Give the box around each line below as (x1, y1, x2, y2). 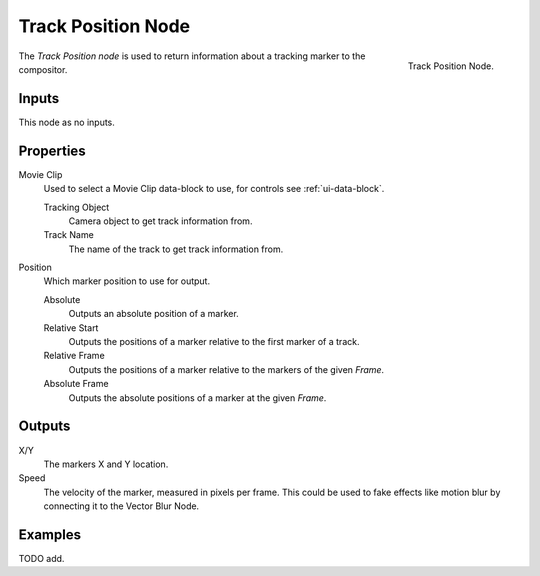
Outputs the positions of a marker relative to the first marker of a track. (68, 336, 360, 348)
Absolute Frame (43, 378, 109, 390)
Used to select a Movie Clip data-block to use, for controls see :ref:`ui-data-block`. (43, 183, 385, 195)
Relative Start (43, 321, 99, 334)
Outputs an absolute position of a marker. (68, 308, 239, 320)
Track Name (43, 229, 94, 241)
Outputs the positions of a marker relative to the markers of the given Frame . (68, 363, 385, 375)
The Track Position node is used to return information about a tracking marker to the (18, 50, 366, 62)
